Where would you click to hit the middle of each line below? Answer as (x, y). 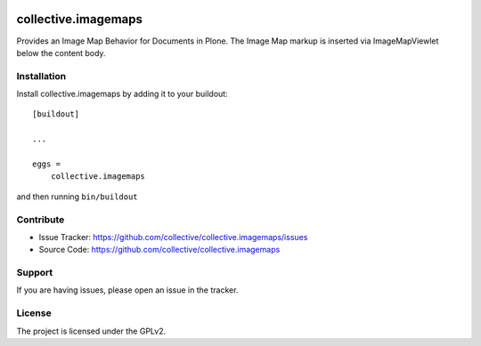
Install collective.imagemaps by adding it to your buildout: (122, 94)
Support (35, 273)
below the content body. (61, 52)
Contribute (41, 220)
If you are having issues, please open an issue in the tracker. (127, 290)
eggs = (47, 164)
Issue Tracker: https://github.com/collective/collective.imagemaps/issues (173, 237)
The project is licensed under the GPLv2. (91, 331)
